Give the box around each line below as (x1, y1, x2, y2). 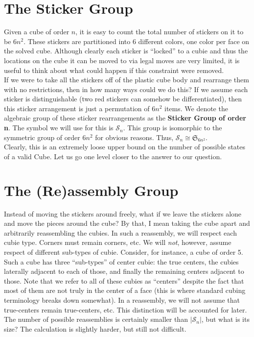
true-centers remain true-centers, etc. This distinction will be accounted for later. (4, 304, 247, 314)
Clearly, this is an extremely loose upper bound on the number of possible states (4, 142, 246, 152)
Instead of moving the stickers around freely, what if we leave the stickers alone (4, 208, 242, 218)
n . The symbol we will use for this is (4, 122, 114, 133)
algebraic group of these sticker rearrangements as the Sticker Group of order (4, 113, 246, 123)
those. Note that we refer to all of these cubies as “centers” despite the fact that (4, 275, 244, 286)
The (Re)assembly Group (4, 180, 179, 200)
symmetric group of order (4, 132, 80, 142)
